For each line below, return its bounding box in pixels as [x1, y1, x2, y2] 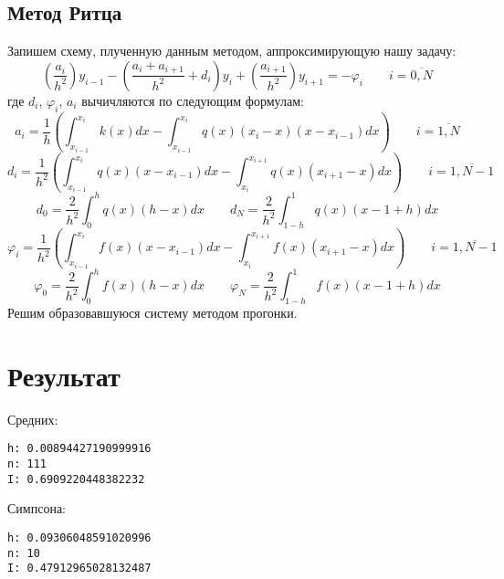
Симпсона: [7, 499, 66, 518]
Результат [7, 356, 121, 394]
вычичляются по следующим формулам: [81, 90, 304, 110]
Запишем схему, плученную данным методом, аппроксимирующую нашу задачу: [7, 41, 457, 60]
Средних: [7, 409, 58, 428]
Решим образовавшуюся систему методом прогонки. [7, 303, 298, 321]
